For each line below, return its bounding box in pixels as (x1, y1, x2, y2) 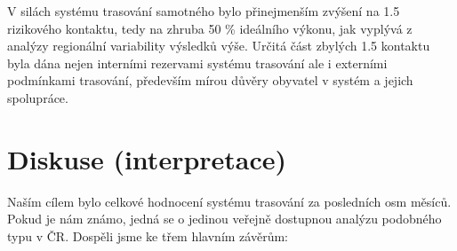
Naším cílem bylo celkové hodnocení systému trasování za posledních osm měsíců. (7, 192, 452, 210)
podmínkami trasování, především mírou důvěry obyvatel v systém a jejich (7, 71, 413, 90)
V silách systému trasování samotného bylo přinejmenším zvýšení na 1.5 (7, 2, 400, 20)
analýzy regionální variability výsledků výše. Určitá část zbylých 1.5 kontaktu (7, 36, 430, 55)
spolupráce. (7, 88, 68, 106)
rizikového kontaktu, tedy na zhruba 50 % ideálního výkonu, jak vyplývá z (7, 19, 413, 37)
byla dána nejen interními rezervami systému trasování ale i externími (7, 53, 388, 72)
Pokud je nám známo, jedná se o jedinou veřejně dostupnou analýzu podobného (7, 209, 442, 228)
